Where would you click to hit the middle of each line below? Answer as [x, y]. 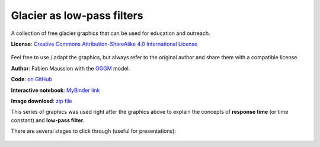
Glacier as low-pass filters [77, 15]
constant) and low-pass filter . [48, 120]
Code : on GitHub [32, 79]
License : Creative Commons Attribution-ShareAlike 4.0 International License [104, 44]
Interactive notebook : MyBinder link [55, 90]
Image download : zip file [41, 101]
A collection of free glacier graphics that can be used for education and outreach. [111, 33]
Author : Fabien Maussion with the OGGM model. [71, 68]
